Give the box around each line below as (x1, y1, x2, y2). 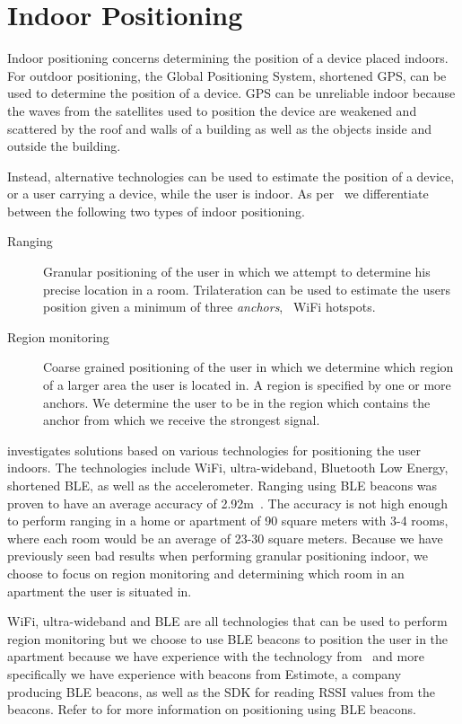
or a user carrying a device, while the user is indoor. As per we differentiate (7, 184, 429, 203)
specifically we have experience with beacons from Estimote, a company (7, 664, 402, 683)
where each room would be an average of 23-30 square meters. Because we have (7, 528, 443, 547)
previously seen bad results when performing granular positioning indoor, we (7, 546, 428, 565)
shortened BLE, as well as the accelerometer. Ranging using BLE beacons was (7, 476, 438, 494)
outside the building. (7, 137, 121, 155)
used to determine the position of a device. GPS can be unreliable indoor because (7, 84, 456, 102)
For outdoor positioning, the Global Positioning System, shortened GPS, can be (7, 66, 447, 84)
